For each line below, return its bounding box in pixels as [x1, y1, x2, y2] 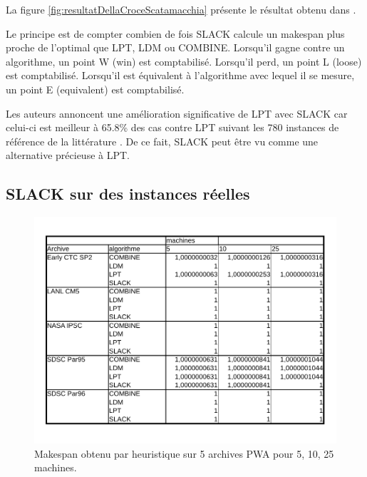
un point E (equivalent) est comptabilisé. [6, 81, 185, 96]
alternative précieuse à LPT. [6, 148, 130, 163]
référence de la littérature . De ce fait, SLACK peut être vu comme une [6, 133, 319, 148]
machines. [34, 460, 77, 475]
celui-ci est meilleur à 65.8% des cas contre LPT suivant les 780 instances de [6, 120, 339, 135]
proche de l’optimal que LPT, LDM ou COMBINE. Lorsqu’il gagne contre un [6, 40, 345, 55]
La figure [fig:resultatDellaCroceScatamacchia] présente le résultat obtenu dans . [6, 2, 356, 16]
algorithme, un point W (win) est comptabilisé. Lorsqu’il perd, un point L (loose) [6, 53, 362, 68]
